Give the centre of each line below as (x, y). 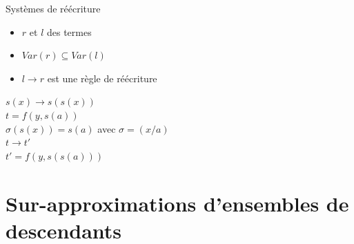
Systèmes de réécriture (53, 8)
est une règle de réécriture (102, 78)
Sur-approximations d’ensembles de (177, 203)
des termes (69, 31)
